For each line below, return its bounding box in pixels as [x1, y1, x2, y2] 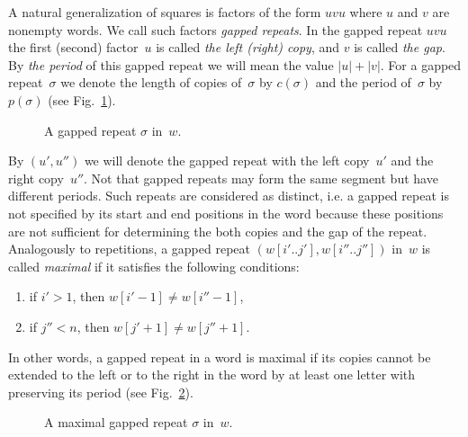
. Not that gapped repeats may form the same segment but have [84, 168, 438, 187]
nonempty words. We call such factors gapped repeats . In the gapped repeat [8, 20, 423, 39]
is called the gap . [354, 38, 445, 57]
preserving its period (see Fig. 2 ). [8, 382, 193, 401]
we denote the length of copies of [60, 73, 242, 92]
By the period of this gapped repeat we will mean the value [8, 55, 334, 74]
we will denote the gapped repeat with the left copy [84, 151, 370, 170]
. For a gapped [380, 55, 462, 74]
